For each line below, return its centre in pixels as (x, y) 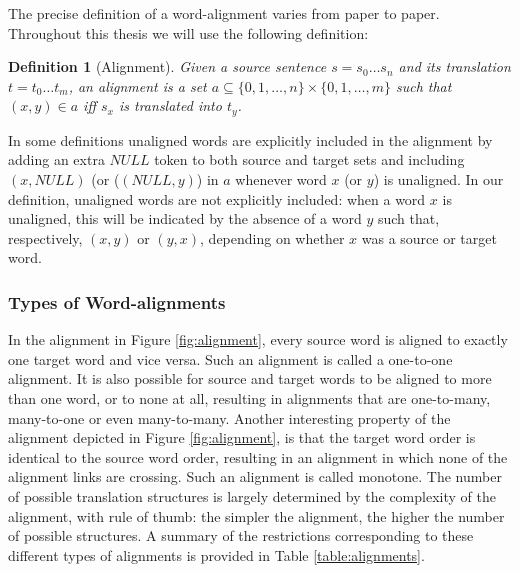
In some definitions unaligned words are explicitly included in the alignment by (250, 139)
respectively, (45, 237)
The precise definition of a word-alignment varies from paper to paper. (224, 13)
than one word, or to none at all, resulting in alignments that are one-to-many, (249, 397)
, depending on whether (272, 237)
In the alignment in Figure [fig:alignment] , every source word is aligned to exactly (258, 339)
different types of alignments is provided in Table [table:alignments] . (216, 554)
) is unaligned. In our (438, 179)
